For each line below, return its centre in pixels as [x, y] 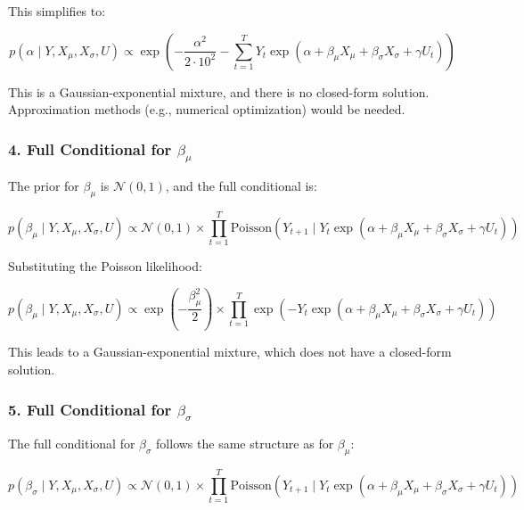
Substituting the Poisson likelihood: [105, 266]
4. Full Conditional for [90, 148]
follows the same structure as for [245, 444]
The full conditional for [72, 444]
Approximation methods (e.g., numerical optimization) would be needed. [207, 109]
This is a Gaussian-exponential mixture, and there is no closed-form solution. [219, 91]
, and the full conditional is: [241, 186]
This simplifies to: [57, 11]
